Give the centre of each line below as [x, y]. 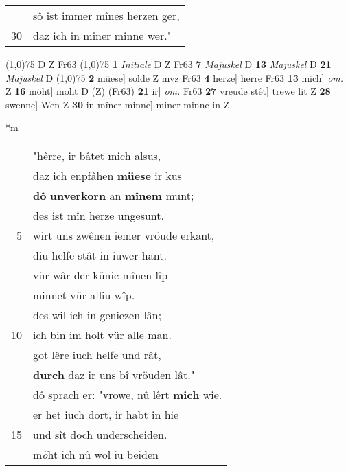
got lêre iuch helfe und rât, [97, 354]
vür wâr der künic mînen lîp [101, 275]
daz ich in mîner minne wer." [102, 35]
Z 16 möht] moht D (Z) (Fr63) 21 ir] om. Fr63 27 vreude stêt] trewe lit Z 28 [168, 91]
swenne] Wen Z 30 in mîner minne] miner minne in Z [118, 104]
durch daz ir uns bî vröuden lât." [114, 374]
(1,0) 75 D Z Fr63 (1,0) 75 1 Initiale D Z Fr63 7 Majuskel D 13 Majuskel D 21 [169, 64]
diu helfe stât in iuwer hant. [100, 255]
